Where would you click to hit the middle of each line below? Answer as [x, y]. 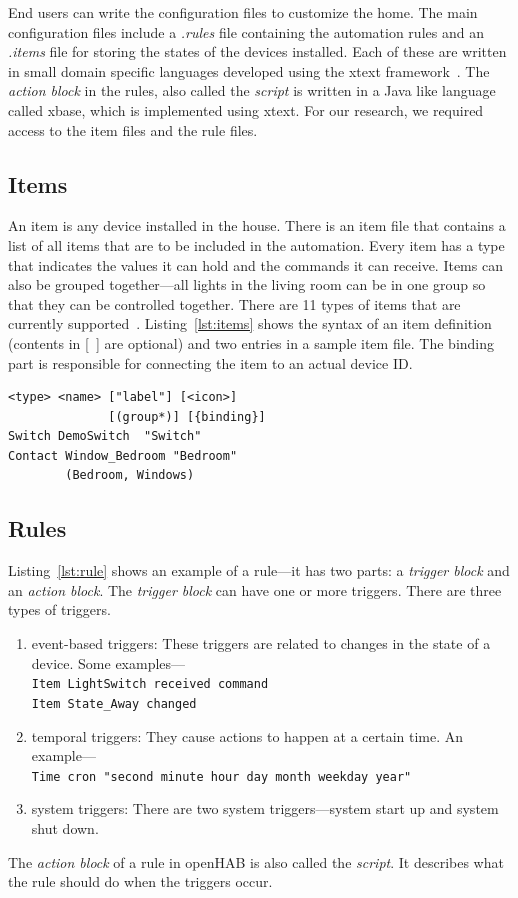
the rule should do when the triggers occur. [140, 881]
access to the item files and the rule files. [133, 129]
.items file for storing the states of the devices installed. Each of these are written [257, 51]
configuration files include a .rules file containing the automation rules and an [246, 31]
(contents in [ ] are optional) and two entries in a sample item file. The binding [251, 342]
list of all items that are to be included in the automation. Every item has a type [256, 244]
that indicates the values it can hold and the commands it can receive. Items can [255, 264]
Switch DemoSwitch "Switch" [105, 436]
